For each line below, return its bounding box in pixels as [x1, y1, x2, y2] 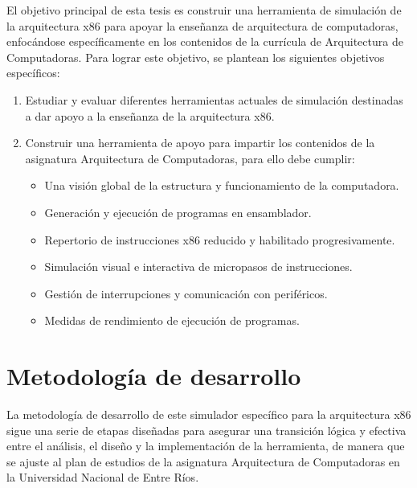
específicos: [6, 64, 60, 81]
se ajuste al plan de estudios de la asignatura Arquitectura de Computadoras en [6, 453, 400, 470]
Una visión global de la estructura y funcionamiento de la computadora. [44, 177, 399, 194]
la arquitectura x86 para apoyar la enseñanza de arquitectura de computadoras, [6, 17, 399, 34]
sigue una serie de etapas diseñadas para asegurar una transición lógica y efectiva [6, 421, 407, 438]
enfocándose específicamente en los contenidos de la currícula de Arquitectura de [6, 33, 403, 50]
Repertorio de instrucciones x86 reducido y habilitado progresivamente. [44, 231, 395, 248]
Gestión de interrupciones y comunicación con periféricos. [44, 285, 328, 301]
